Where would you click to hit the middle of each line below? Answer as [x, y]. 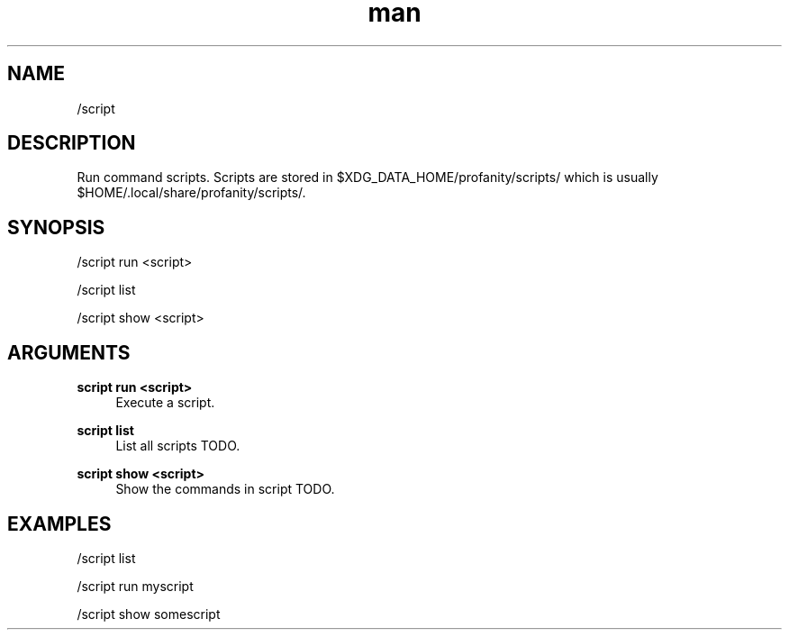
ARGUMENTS [69, 352]
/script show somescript [149, 614]
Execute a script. [165, 403]
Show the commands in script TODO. [225, 489]
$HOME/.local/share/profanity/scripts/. [191, 193]
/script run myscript [135, 586]
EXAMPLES [59, 523]
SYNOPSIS [56, 227]
